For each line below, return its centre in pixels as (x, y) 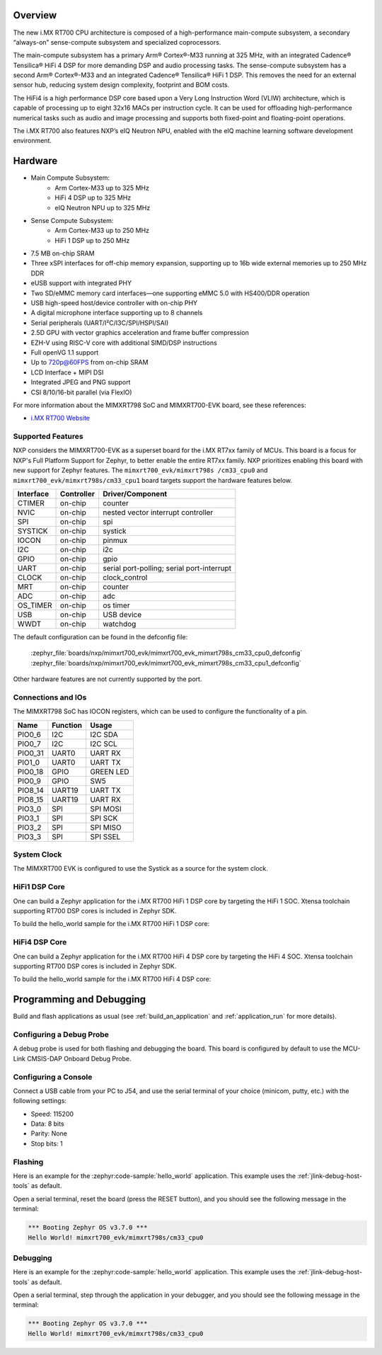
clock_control (125, 578)
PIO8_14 (30, 790)
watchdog (120, 624)
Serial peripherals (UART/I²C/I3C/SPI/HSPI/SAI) (100, 323)
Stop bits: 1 (47, 1143)
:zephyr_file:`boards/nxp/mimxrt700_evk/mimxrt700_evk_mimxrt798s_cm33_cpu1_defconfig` (166, 663)
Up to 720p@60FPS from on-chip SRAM (89, 362)
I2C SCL (104, 743)
